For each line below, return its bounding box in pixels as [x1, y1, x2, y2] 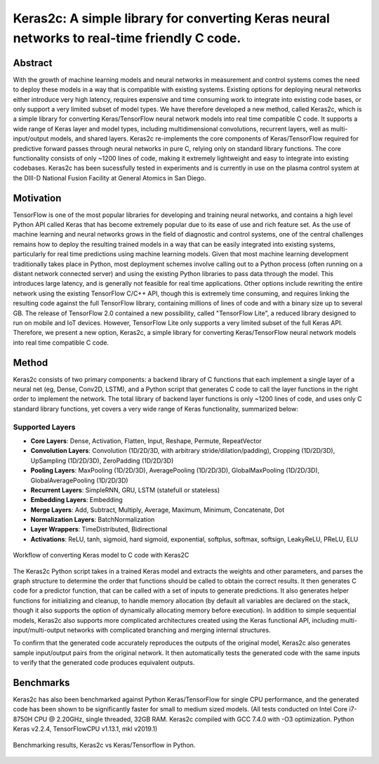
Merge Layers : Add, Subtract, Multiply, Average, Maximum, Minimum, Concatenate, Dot [30, 506, 285, 514]
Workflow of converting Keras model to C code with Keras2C [13, 551, 189, 560]
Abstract [13, 57, 53, 69]
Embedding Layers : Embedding [30, 496, 123, 504]
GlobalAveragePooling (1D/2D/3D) [30, 476, 129, 485]
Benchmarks [13, 676, 70, 688]
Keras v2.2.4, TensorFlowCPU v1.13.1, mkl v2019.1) [13, 725, 158, 733]
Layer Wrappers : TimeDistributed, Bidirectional [30, 525, 168, 534]
